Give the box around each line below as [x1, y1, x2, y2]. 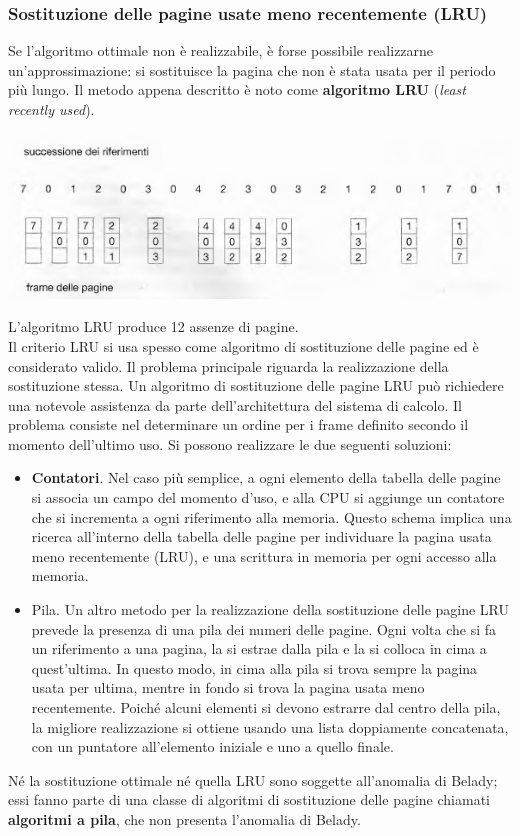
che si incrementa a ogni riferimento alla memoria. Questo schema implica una [31, 506, 512, 527]
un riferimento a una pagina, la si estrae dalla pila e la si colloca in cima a [31, 638, 487, 659]
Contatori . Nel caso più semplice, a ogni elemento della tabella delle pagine [31, 467, 501, 488]
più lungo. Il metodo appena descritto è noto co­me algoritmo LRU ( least [8, 79, 466, 100]
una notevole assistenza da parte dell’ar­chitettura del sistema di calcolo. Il [8, 394, 462, 415]
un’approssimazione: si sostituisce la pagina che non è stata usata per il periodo [8, 59, 496, 80]
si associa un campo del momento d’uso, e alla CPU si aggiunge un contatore [31, 487, 505, 508]
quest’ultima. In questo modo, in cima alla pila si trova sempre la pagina [31, 657, 478, 678]
